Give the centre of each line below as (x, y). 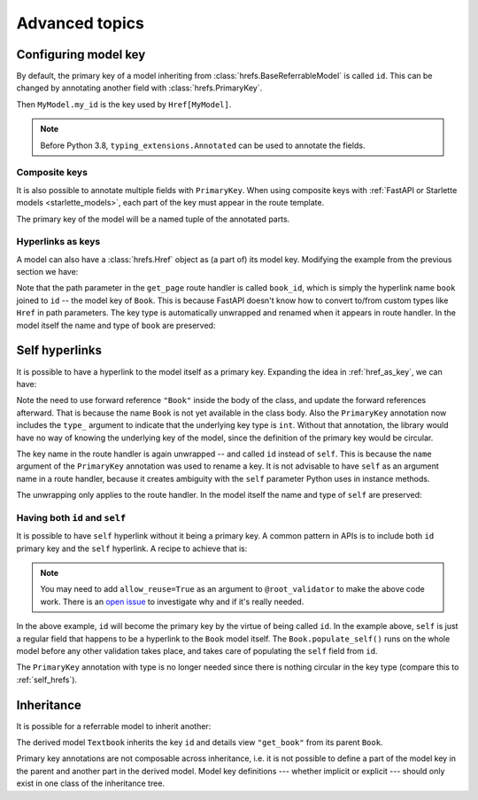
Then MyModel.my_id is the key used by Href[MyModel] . (124, 104)
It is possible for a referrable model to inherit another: (114, 726)
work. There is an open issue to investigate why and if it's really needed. (172, 602)
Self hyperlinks (59, 350)
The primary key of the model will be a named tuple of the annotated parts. (153, 219)
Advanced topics (81, 23)
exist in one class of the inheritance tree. (91, 783)
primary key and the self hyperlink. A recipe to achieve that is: (132, 548)
